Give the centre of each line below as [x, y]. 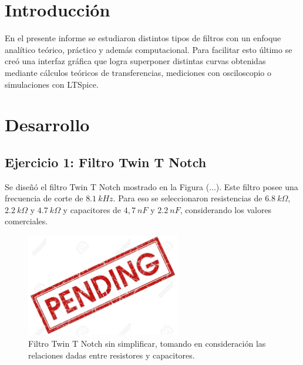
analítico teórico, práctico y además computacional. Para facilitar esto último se [149, 49]
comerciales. [26, 221]
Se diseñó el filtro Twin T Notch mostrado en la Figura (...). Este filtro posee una [151, 186]
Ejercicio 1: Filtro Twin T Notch [106, 162]
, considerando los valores [226, 209]
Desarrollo [47, 125]
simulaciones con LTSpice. [52, 84]
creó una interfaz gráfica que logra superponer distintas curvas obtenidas [135, 61]
